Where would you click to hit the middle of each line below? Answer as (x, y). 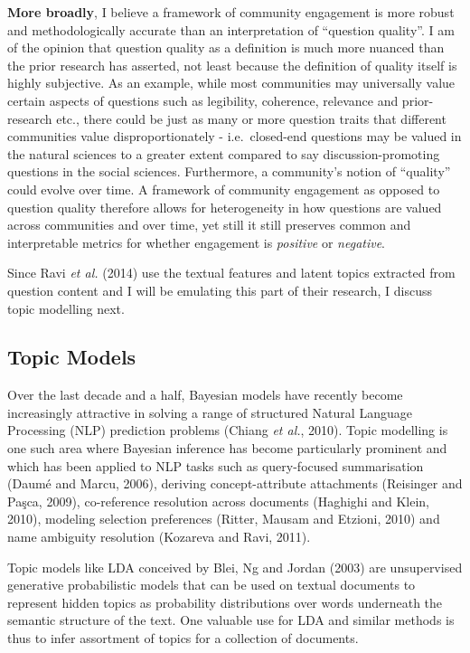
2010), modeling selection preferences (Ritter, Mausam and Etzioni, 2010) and (224, 519)
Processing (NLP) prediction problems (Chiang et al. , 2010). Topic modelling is (228, 430)
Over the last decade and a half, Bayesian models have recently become (205, 395)
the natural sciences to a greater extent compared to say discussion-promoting (224, 153)
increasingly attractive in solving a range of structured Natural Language (210, 412)
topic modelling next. (66, 308)
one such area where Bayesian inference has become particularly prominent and (227, 448)
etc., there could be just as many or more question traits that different (251, 118)
